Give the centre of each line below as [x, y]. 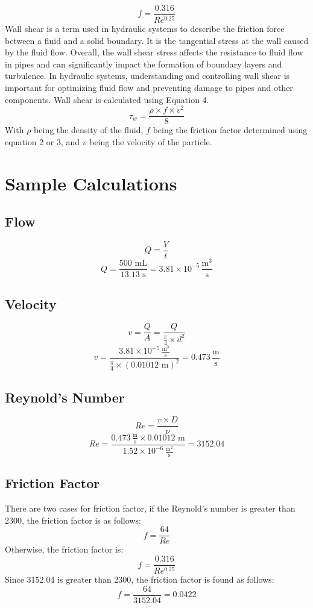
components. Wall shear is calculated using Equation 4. [107, 99]
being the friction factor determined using [230, 130]
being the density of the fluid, [89, 130]
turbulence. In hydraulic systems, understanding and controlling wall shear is [147, 76]
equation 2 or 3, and [43, 141]
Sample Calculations [91, 183]
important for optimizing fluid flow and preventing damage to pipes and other [149, 87]
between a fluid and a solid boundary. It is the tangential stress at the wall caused [157, 40]
